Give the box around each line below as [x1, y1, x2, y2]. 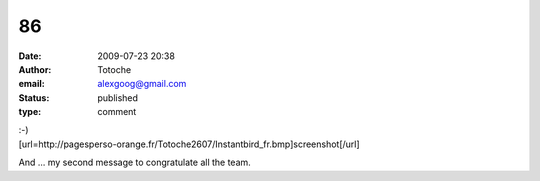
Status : [18, 91, 50, 104]
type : [18, 106, 42, 118]
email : [18, 78, 45, 90]
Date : [18, 50, 42, 62]
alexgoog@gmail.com [97, 78, 187, 90]
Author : [18, 63, 52, 75]
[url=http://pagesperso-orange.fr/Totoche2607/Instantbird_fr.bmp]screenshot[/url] [18, 138, 360, 150]
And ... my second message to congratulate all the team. [18, 156, 252, 169]
